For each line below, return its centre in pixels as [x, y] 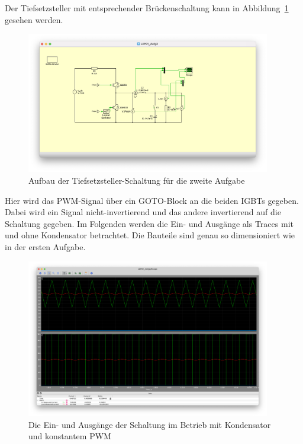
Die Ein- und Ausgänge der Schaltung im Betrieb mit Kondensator [150, 424]
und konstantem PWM [70, 436]
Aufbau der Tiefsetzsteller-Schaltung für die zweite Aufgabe [137, 181]
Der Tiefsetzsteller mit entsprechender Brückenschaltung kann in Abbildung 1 [147, 8]
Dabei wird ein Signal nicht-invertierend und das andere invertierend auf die [143, 212]
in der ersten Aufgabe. [45, 247]
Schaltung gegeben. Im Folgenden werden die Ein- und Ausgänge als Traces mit [149, 223]
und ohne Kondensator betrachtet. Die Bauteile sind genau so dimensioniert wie [150, 235]
